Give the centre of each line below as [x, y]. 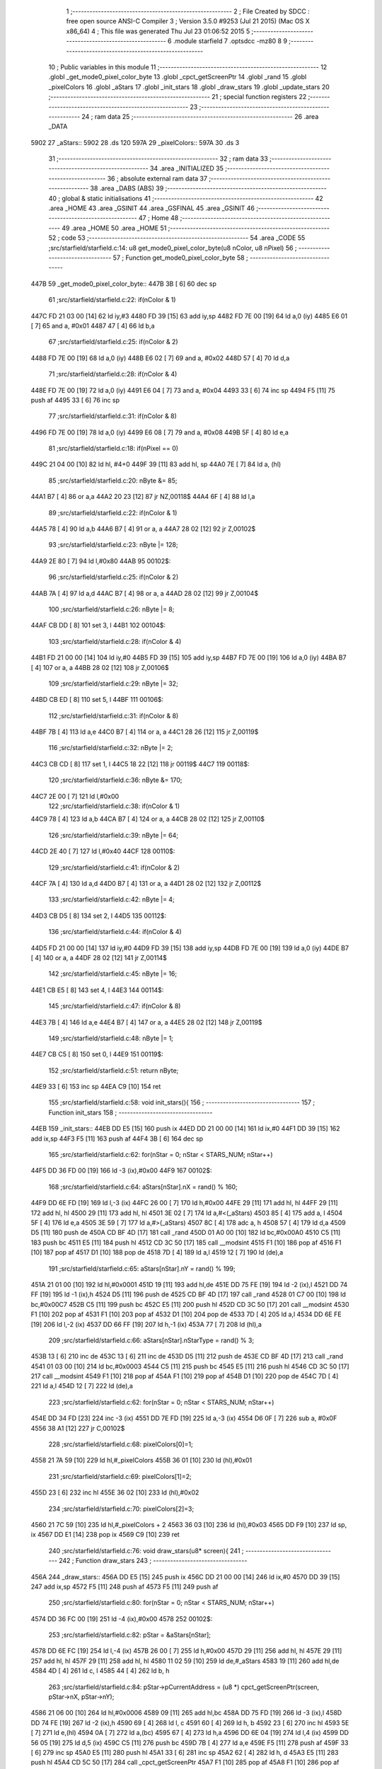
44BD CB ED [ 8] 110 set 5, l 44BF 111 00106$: [97, 700]
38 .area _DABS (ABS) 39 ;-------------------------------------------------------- [208, 188]
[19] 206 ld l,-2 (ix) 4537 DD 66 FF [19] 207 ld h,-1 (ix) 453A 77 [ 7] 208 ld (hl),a [146, 1324]
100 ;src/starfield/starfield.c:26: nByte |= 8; [111, 609]
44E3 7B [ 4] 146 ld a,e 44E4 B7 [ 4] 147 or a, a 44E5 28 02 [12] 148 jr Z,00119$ [146, 1022]
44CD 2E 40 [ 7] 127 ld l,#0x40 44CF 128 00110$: [103, 851]
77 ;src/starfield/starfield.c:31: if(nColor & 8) [112, 416]
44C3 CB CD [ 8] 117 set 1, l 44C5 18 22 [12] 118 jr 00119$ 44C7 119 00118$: [140, 764]
